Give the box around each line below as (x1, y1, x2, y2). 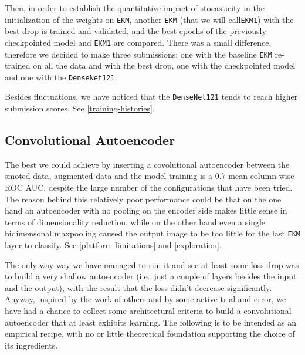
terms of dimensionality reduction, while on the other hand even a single (5, 215, 266, 228)
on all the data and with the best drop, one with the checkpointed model (33, 59, 296, 72)
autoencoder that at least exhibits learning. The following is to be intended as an (5, 316, 297, 328)
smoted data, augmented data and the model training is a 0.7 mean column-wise (5, 170, 294, 182)
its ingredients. (5, 339, 58, 351)
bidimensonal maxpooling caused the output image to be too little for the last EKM (5, 227, 300, 239)
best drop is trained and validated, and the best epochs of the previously (5, 25, 266, 37)
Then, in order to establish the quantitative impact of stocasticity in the (5, 2, 265, 13)
